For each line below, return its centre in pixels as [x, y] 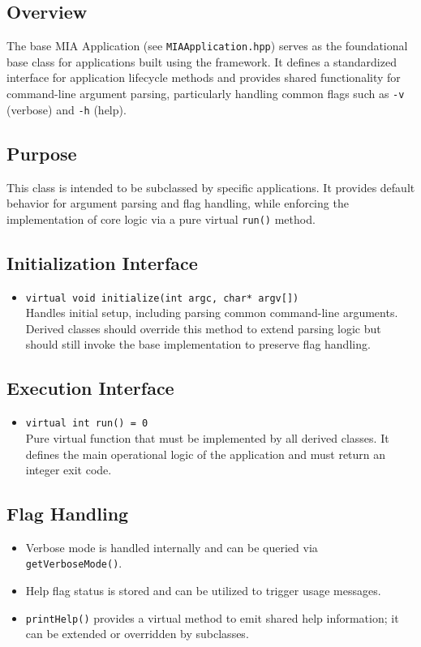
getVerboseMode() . [74, 563]
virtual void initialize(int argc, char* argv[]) [162, 298]
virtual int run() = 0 [87, 424]
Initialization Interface [102, 262]
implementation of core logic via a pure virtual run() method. [161, 219]
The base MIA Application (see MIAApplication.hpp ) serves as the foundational [207, 46]
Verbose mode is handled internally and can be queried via [172, 547]
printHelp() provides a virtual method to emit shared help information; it [212, 617]
